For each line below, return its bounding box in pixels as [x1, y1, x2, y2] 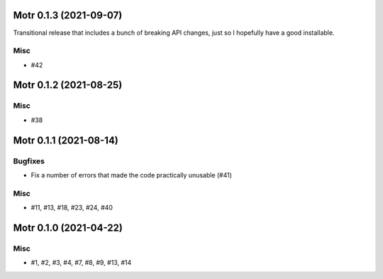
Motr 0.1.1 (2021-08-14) [13, 134, 118, 146]
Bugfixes [13, 156, 45, 166]
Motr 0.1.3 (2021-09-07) [13, 9, 123, 21]
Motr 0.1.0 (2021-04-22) [13, 221, 123, 234]
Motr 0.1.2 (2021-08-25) [13, 79, 123, 92]
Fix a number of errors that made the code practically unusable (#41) [30, 170, 233, 179]
